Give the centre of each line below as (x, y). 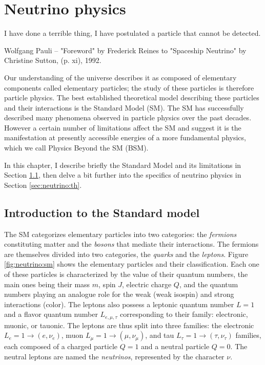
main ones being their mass (47, 284)
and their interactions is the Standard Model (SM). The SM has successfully (124, 107)
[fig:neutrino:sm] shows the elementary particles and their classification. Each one (132, 264)
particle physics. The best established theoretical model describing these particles (132, 98)
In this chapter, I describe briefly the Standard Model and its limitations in (123, 165)
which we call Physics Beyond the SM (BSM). (76, 148)
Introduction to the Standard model (102, 212)
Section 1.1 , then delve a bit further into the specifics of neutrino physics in (123, 175)
